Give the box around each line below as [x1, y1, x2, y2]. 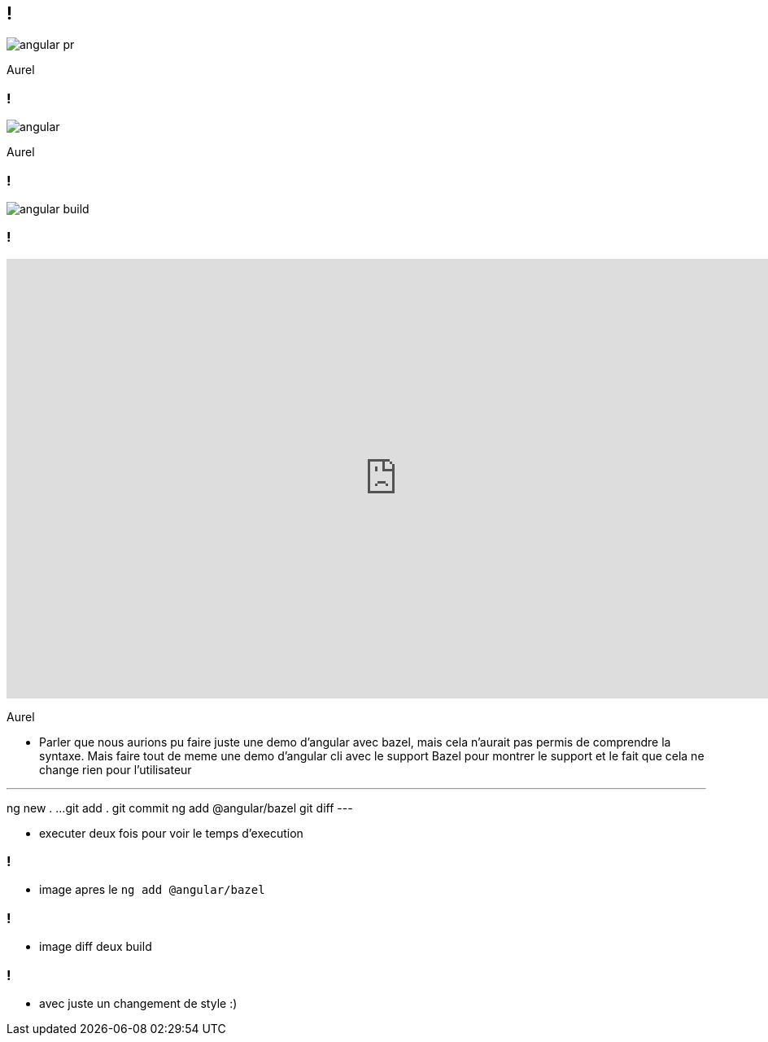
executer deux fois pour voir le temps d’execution [39, 825, 303, 840]
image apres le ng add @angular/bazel [39, 882, 265, 897]
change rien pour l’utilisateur [39, 762, 192, 777]
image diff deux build [39, 939, 152, 954]
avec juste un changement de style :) [39, 996, 238, 1010]
